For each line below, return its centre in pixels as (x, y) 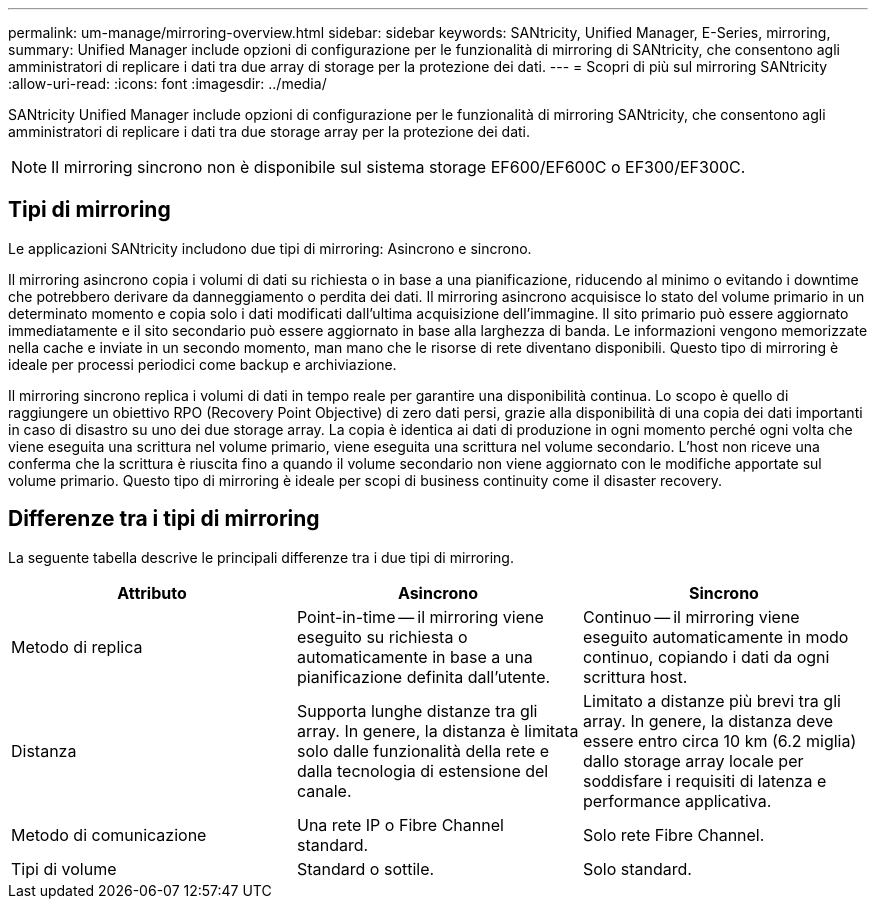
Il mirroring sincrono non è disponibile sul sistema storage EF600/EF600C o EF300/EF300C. (398, 167)
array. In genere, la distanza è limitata (437, 730)
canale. (324, 790)
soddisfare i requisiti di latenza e (704, 780)
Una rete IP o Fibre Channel (400, 824)
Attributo (152, 592)
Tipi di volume (64, 868)
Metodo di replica (77, 646)
